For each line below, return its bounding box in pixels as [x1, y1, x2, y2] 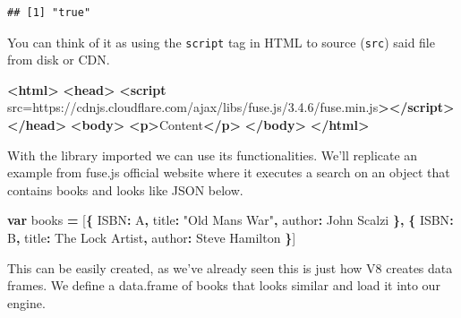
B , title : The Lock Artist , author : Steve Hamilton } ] [7, 228, 296, 246]
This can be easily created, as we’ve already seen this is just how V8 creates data [7, 258, 453, 277]
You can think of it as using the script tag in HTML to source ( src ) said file [7, 32, 435, 51]
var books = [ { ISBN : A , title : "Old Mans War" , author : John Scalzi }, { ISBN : [7, 211, 454, 229]
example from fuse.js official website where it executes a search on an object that [7, 163, 450, 182]
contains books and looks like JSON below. [7, 180, 243, 199]
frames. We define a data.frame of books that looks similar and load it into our [7, 276, 440, 295]
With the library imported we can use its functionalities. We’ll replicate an [7, 145, 418, 164]
